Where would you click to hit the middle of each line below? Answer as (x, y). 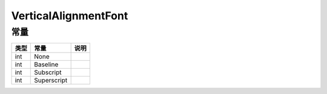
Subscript (48, 72)
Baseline (46, 64)
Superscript (51, 80)
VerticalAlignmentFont (70, 16)
